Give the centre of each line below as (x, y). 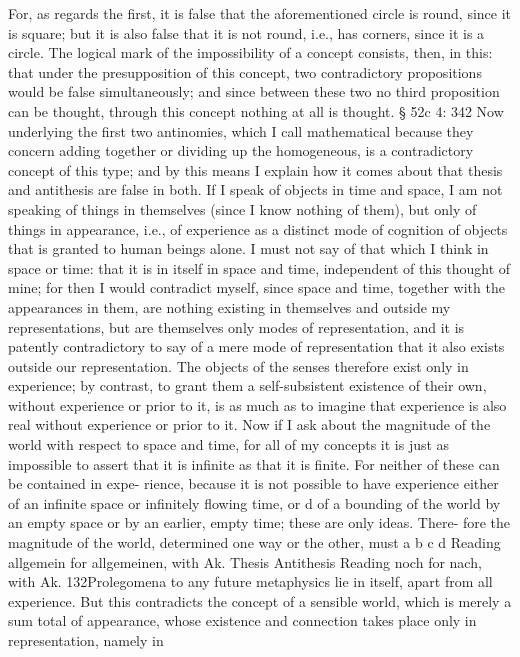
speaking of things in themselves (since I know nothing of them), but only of (242, 208)
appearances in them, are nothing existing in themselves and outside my (229, 306)
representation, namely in (86, 640)
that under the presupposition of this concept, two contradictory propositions (245, 71)
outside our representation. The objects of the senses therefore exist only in (238, 365)
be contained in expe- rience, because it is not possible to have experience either (253, 483)
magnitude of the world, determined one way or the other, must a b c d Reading (254, 542)
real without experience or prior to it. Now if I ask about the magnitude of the (249, 424)
